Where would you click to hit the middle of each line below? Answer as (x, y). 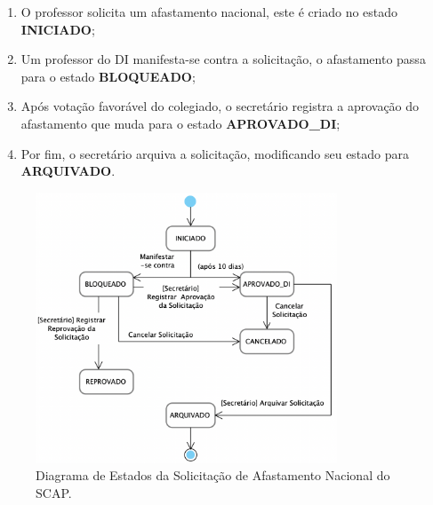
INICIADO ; (58, 29)
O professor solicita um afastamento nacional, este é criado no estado (209, 12)
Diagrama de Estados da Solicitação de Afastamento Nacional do (213, 475)
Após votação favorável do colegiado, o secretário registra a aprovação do (220, 106)
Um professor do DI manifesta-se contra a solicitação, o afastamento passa (223, 59)
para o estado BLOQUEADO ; (108, 76)
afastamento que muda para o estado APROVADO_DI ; (180, 123)
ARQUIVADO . (68, 171)
